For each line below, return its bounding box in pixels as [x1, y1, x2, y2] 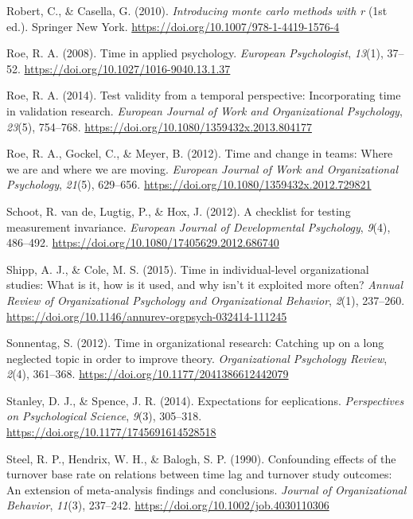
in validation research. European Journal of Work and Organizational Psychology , [6, 102, 403, 119]
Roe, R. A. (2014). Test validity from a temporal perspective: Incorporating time [6, 87, 401, 103]
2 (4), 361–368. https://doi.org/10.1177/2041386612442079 [6, 365, 289, 382]
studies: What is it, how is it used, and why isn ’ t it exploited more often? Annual [6, 276, 403, 293]
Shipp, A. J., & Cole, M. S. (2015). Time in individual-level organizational [6, 260, 369, 277]
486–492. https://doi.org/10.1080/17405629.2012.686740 [6, 234, 279, 251]
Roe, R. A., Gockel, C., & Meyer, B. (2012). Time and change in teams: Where [6, 145, 393, 162]
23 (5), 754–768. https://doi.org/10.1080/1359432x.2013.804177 [6, 118, 312, 135]
